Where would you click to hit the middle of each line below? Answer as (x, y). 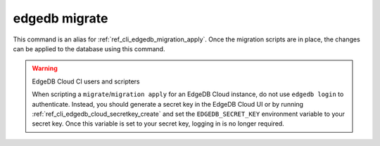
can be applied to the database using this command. (89, 48)
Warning (45, 68)
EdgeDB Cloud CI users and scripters (86, 81)
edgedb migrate (61, 18)
